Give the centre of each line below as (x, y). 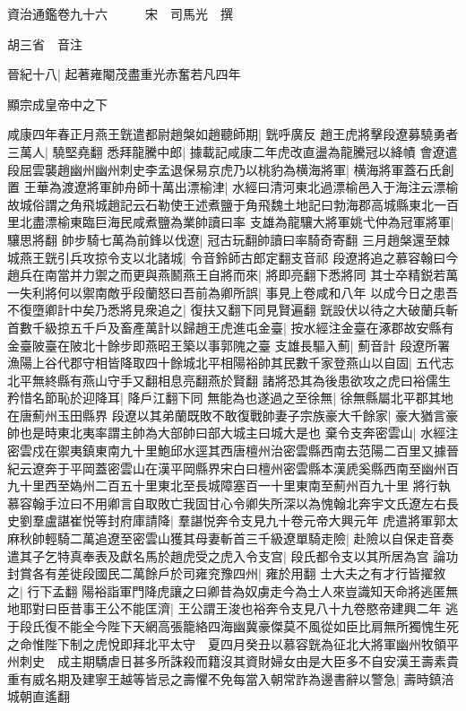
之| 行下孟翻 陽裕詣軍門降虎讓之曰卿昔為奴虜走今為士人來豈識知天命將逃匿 (227, 590)
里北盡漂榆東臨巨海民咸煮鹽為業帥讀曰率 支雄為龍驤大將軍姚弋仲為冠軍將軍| (231, 222)
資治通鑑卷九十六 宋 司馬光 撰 (120, 13)
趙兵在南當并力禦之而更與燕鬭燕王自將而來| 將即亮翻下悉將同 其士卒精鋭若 (227, 275)
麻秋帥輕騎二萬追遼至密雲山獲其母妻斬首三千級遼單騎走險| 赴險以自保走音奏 (231, 538)
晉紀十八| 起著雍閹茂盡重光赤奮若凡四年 (124, 74)
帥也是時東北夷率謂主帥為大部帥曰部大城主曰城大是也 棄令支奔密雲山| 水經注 (233, 433)
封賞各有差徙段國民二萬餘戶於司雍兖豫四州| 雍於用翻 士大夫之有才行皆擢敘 (227, 573)
